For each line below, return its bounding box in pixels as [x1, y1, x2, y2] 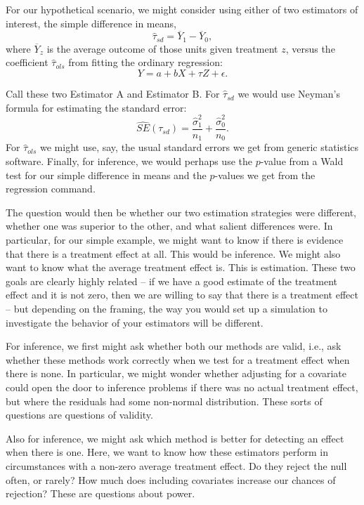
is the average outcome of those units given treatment [46, 41, 278, 55]
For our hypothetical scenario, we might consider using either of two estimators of [6, 2, 358, 16]
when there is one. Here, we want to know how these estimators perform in [6, 445, 328, 459]
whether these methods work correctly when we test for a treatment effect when [6, 352, 350, 367]
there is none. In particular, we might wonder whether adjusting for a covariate [6, 366, 346, 381]
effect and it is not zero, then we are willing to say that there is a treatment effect [6, 287, 358, 302]
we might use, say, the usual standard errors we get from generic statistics [40, 140, 359, 155]
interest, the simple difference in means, [6, 15, 176, 30]
